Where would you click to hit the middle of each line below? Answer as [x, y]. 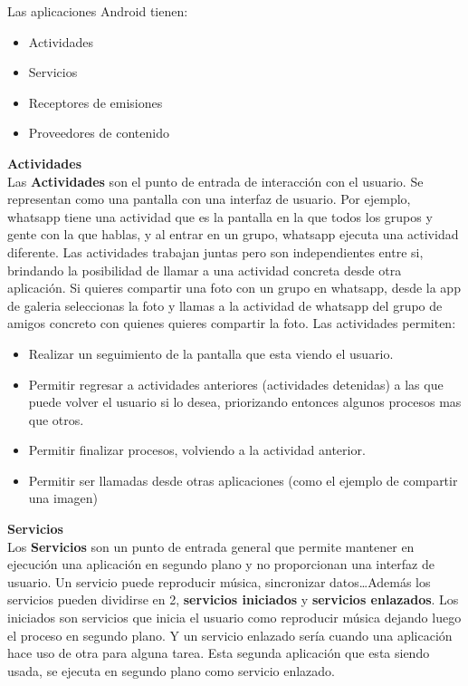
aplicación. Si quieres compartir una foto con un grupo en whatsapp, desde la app [234, 288]
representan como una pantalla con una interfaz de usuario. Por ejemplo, [209, 199]
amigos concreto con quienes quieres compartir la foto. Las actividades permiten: [232, 323]
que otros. [56, 419]
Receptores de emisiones [96, 102]
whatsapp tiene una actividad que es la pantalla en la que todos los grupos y [220, 216]
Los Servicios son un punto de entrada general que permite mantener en [211, 546]
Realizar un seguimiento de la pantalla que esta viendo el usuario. [211, 353]
